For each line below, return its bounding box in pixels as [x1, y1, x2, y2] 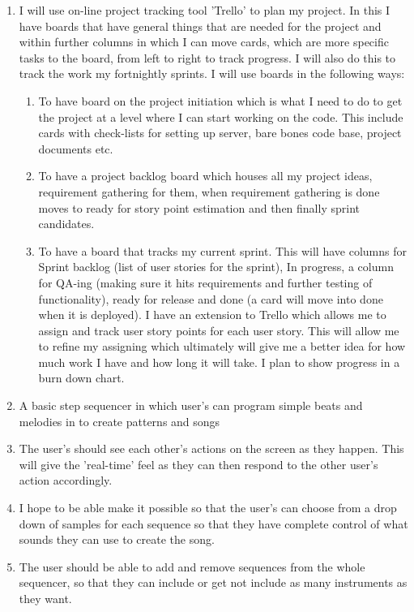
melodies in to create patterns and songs [19, 412, 220, 429]
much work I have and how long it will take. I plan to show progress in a [38, 353, 400, 370]
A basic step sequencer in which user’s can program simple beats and [19, 397, 363, 414]
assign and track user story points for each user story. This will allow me [38, 321, 399, 338]
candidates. [38, 215, 95, 232]
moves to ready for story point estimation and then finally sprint [38, 199, 360, 216]
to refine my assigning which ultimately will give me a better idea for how [38, 338, 406, 355]
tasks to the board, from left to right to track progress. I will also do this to [19, 49, 396, 66]
